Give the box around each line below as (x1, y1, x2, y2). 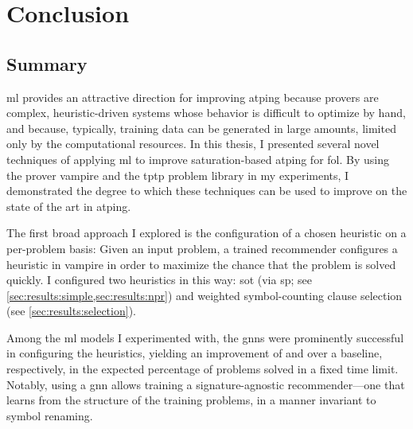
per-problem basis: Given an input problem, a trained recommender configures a (6, 240, 398, 256)
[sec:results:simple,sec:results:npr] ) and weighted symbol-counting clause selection (6, 287, 403, 303)
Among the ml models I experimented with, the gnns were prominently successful (6, 329, 404, 345)
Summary (6, 51, 88, 76)
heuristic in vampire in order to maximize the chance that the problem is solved (6, 255, 396, 272)
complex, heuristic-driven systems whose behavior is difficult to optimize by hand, (6, 104, 406, 121)
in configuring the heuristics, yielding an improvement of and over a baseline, (6, 345, 383, 361)
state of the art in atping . (6, 197, 131, 214)
